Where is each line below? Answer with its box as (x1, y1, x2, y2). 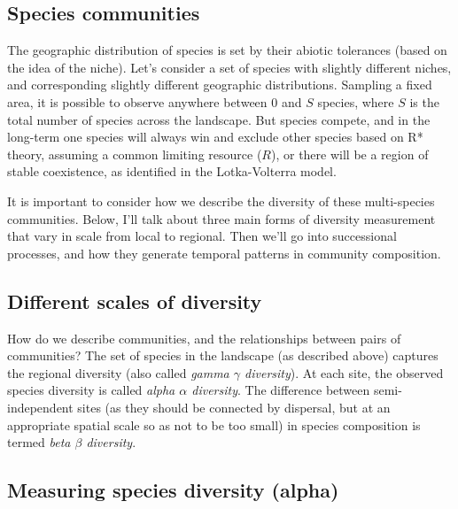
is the (409, 92, 439, 111)
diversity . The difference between (191, 381, 370, 399)
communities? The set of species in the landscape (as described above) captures (7, 346, 439, 365)
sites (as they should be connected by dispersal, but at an (77, 397, 391, 416)
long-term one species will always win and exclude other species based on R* (7, 127, 423, 146)
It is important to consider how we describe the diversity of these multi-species (7, 191, 435, 210)
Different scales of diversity (7, 287, 262, 314)
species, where (317, 92, 394, 111)
